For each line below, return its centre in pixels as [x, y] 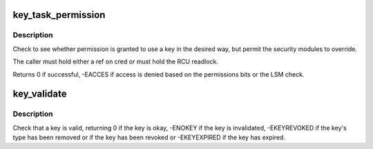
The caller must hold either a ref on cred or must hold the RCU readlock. [116, 61]
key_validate [40, 94]
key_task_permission [59, 15]
